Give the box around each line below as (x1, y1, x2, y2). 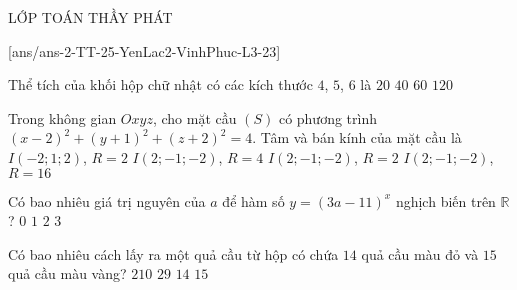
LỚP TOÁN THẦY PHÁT (8, 7, 173, 27)
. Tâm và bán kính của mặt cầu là (252, 127, 462, 148)
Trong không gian (8, 107, 117, 128)
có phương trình (278, 107, 377, 128)
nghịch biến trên (395, 190, 496, 211)
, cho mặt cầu (152, 107, 237, 128)
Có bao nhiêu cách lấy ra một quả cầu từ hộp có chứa (8, 243, 339, 264)
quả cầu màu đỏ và (361, 243, 479, 264)
